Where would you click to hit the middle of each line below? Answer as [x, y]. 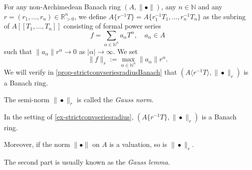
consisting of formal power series [112, 26]
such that [18, 51]
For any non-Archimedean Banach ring [62, 6]
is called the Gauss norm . [115, 99]
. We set [126, 51]
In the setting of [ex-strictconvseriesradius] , [69, 117]
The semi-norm [27, 99]
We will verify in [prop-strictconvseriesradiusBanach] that [91, 72]
